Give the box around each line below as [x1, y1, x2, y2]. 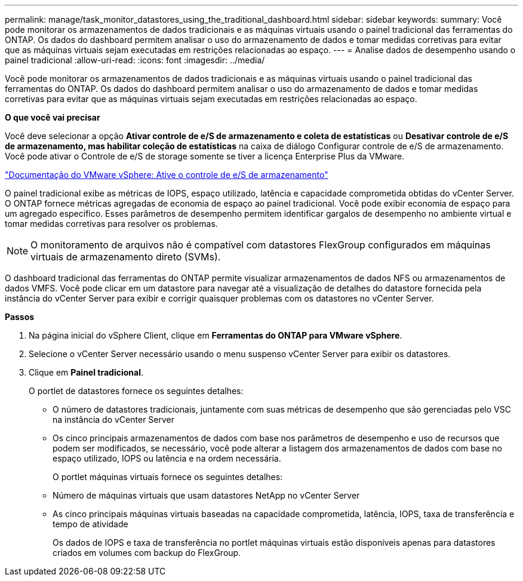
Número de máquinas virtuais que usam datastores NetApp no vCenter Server [53, 490, 360, 500]
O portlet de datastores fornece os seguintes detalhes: [29, 386, 244, 396]
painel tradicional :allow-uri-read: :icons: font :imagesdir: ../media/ [5, 55, 265, 65]
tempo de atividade [53, 519, 128, 529]
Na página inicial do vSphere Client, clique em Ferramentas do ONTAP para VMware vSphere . [29, 330, 402, 340]
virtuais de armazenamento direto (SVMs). [30, 251, 221, 263]
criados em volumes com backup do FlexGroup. [53, 548, 241, 558]
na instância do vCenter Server [53, 414, 174, 425]
